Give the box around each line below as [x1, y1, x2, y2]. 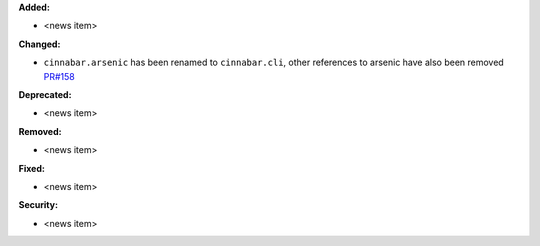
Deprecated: [18, 88, 72, 100]
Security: [18, 199, 59, 211]
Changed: [18, 38, 61, 50]
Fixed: [18, 162, 45, 174]
